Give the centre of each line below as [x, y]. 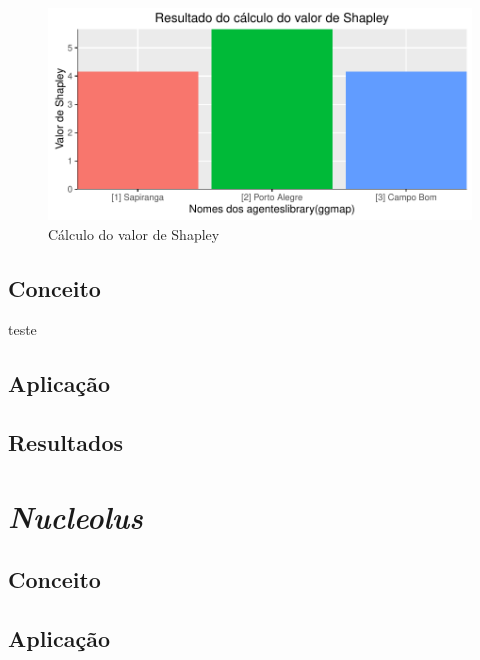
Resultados [65, 442]
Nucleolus [75, 516]
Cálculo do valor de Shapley [134, 233]
